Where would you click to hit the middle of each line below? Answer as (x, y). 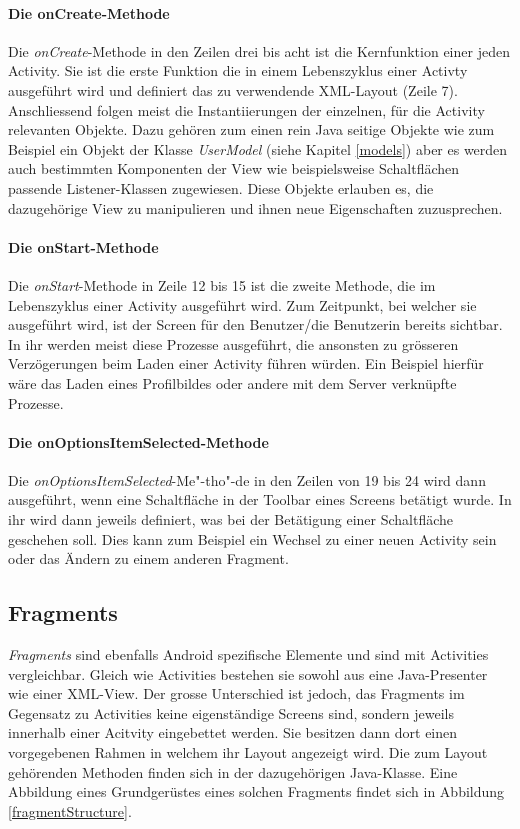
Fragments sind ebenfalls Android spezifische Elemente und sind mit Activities (248, 654)
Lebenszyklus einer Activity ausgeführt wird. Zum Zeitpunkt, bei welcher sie (242, 304)
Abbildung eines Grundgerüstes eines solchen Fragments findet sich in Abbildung (256, 791)
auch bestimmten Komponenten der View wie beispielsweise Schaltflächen (234, 168)
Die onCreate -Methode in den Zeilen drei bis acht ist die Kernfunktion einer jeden (259, 50)
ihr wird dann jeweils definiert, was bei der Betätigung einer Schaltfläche (231, 519)
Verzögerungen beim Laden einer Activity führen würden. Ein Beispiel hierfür (246, 363)
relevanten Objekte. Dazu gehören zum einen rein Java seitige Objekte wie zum (251, 129)
